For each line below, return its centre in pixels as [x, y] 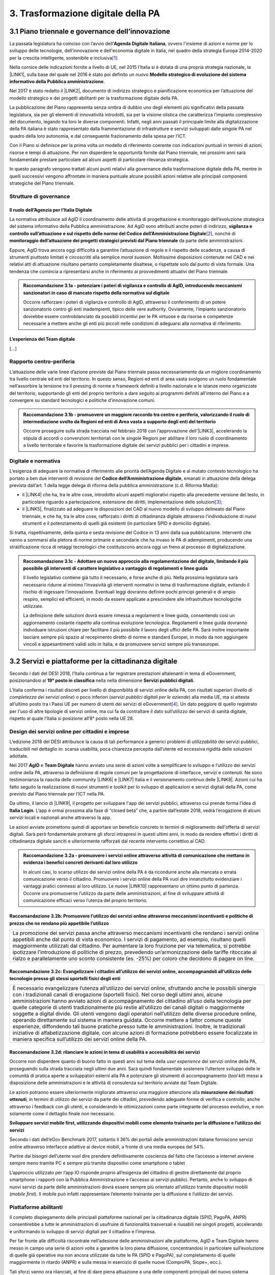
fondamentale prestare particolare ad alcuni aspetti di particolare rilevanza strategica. [99, 159]
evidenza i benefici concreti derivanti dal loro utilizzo [80, 862]
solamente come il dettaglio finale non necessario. [62, 1114]
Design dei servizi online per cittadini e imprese [70, 731]
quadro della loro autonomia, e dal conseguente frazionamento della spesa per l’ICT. [98, 136]
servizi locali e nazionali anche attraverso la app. [60, 818]
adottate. [19, 756]
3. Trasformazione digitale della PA [85, 13]
